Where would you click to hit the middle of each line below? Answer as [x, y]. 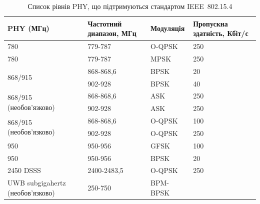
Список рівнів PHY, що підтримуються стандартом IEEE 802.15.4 [130, 6]
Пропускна [210, 23]
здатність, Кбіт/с [221, 33]
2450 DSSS [24, 170]
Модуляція [168, 28]
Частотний [105, 23]
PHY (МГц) [28, 28]
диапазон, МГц [112, 33]
